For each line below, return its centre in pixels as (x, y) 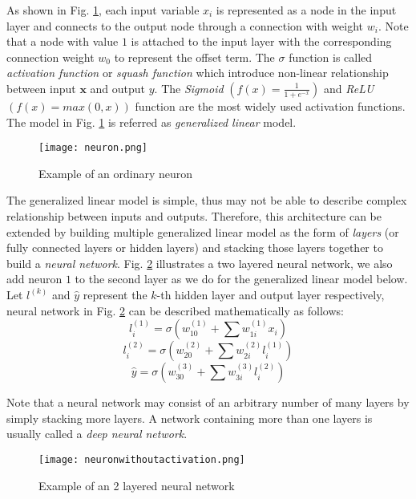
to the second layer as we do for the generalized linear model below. (241, 279)
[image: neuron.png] (93, 148)
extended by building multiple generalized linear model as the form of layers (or (203, 231)
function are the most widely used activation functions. (270, 105)
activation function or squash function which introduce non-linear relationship (198, 73)
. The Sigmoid (189, 88)
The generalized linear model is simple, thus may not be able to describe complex (207, 200)
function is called (331, 57)
